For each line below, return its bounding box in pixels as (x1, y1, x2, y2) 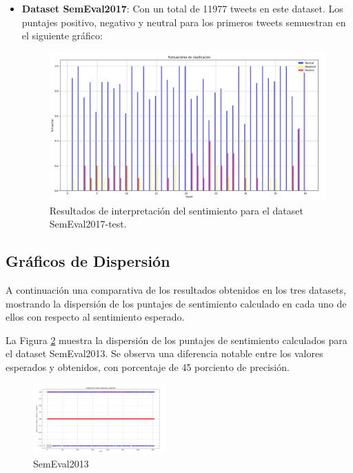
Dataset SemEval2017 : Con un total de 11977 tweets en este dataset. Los (21, 1, 343, 15)
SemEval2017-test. (49, 217, 127, 231)
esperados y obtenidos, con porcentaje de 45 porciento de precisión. (6, 360, 290, 374)
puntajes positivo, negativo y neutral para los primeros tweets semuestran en (21, 14, 346, 29)
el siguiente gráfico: (21, 28, 103, 43)
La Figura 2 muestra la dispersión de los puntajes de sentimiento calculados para (6, 332, 347, 347)
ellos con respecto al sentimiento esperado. (6, 310, 185, 324)
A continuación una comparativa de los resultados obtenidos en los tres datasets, (6, 283, 346, 297)
